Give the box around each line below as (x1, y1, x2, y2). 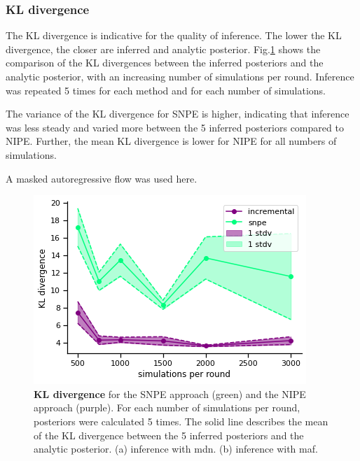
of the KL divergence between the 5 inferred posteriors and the (34, 427, 304, 442)
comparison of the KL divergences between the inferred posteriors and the (6, 55, 324, 70)
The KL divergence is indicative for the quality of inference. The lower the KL (6, 28, 342, 43)
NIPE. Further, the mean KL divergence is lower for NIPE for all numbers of (6, 134, 337, 148)
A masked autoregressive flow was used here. (6, 171, 198, 185)
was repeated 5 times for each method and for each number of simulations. (6, 83, 326, 97)
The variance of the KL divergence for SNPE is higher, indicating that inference (6, 106, 349, 121)
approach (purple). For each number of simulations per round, (34, 400, 300, 415)
